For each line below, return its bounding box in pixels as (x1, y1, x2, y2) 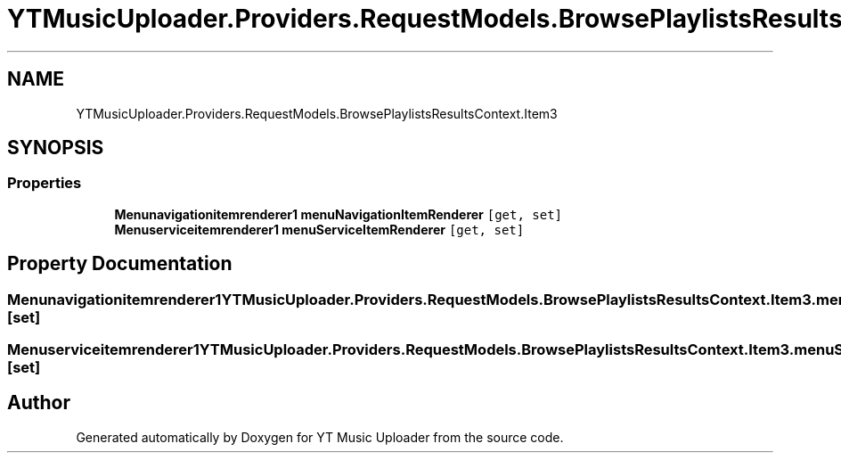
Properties (7, 174, 82, 193)
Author (7, 391, 70, 415)
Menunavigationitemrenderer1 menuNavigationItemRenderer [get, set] (114, 206, 563, 222)
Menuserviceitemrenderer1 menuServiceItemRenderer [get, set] (114, 221, 525, 237)
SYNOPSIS (7, 136, 104, 160)
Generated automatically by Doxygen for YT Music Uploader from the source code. (76, 429, 564, 445)
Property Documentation (7, 252, 233, 275)
